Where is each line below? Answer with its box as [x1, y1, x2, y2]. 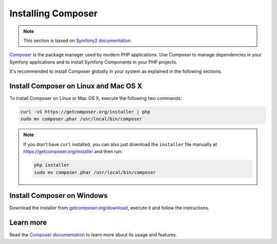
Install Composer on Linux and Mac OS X [9, 82, 143, 90]
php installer [34, 162, 70, 168]
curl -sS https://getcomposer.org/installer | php [20, 109, 151, 115]
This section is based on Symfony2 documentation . [23, 37, 132, 44]
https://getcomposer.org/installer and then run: [23, 149, 123, 155]
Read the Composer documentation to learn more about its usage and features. [9, 231, 177, 238]
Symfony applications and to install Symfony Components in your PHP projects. [9, 59, 177, 65]
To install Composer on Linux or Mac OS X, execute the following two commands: [9, 95, 182, 101]
